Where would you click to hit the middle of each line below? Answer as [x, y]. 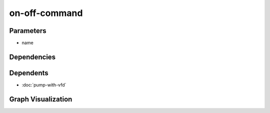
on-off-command [46, 13]
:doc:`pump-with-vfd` [44, 84]
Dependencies [32, 57]
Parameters [28, 31]
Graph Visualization [41, 99]
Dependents [29, 73]
